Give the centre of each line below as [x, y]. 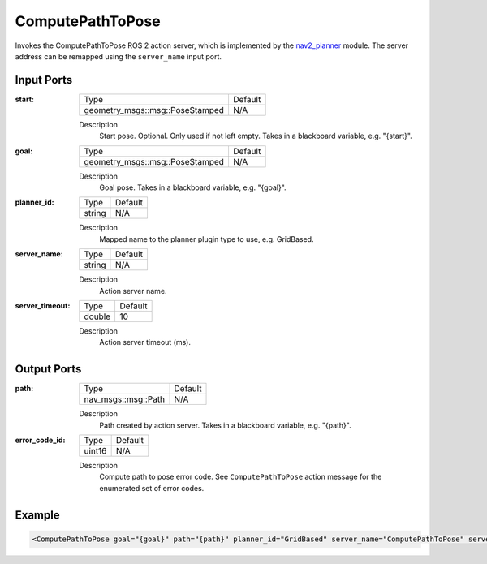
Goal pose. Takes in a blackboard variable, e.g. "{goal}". [193, 187]
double [97, 316]
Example [37, 515]
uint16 [95, 451]
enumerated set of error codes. [152, 488]
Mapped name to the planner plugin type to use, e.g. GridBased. [207, 239]
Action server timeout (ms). [145, 342]
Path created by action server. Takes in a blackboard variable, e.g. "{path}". [226, 425]
